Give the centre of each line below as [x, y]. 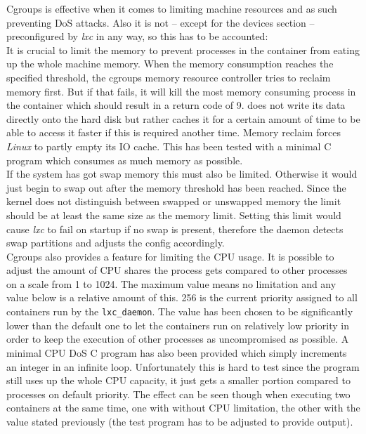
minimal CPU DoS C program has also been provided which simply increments [177, 352]
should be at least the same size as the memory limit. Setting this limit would [174, 215]
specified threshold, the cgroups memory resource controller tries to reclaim [169, 77]
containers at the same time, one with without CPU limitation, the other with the [183, 408]
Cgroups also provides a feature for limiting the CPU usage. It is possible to [170, 256]
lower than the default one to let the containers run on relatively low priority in [178, 325]
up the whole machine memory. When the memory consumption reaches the [170, 64]
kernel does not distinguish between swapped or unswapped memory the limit [174, 201]
